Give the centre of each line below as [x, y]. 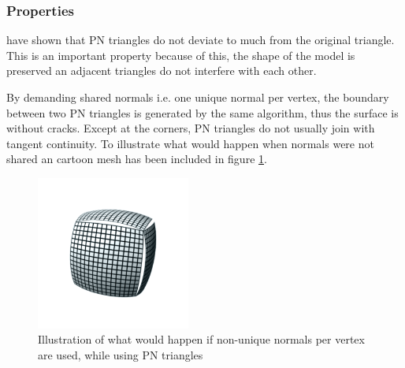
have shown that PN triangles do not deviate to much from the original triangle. [201, 40]
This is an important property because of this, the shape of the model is [181, 55]
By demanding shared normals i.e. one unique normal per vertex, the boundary [198, 97]
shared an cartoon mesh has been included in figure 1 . [137, 159]
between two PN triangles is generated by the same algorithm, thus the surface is [202, 112]
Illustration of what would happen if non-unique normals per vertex [201, 339]
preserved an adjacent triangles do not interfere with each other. [162, 71]
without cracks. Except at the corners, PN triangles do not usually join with [191, 128]
